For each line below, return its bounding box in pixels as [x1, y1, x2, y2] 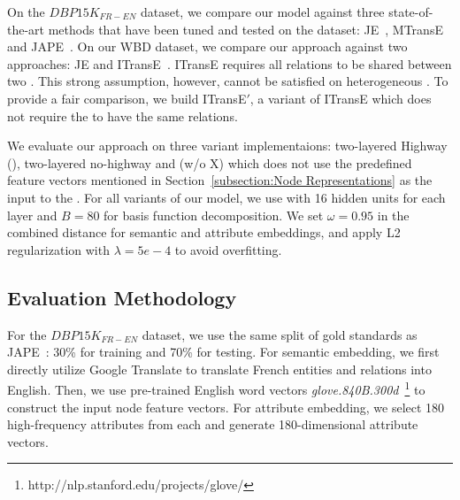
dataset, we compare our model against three [140, 3, 385, 20]
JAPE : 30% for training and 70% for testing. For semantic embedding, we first [7, 342, 440, 361]
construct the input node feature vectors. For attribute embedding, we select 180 [7, 397, 445, 416]
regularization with [7, 240, 110, 258]
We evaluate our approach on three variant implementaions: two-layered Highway [7, 136, 448, 155]
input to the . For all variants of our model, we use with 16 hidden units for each [7, 188, 446, 206]
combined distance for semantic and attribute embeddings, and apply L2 [7, 223, 401, 242]
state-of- [388, 3, 433, 20]
